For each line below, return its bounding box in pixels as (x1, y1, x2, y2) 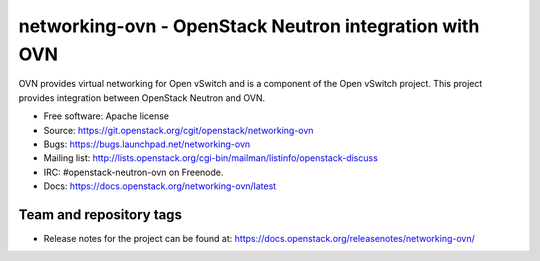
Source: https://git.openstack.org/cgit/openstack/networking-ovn (43, 124, 314, 136)
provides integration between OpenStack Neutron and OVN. (18, 91, 266, 104)
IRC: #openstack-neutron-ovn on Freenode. (43, 166, 224, 178)
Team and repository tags (18, 206, 182, 223)
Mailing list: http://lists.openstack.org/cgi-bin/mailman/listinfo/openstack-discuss (43, 152, 379, 164)
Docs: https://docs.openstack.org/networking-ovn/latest (43, 180, 277, 192)
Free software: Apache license (43, 110, 170, 122)
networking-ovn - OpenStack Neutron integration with (18, 15, 480, 37)
